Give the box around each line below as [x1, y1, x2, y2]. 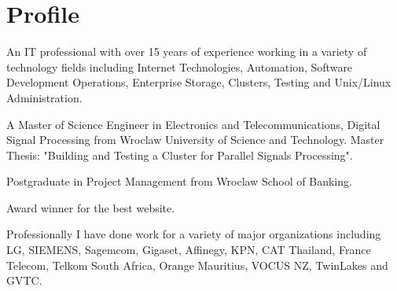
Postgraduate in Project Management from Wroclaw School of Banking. [6, 173, 352, 190]
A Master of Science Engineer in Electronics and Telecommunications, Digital [6, 116, 380, 132]
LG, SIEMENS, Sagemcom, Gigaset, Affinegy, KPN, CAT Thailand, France [6, 241, 371, 258]
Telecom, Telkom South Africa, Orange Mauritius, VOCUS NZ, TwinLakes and [6, 256, 388, 273]
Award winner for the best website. [6, 199, 175, 215]
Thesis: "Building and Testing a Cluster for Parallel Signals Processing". [6, 146, 353, 163]
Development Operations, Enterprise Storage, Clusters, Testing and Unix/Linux [6, 74, 391, 90]
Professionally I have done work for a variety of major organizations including [6, 226, 381, 242]
